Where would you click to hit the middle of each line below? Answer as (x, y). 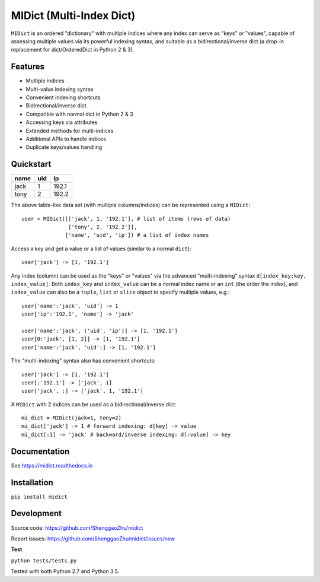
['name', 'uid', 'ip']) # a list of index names (137, 235)
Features (28, 67)
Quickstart (31, 164)
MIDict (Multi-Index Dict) (73, 15)
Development (36, 513)
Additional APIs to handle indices (66, 139)
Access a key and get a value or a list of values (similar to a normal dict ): (101, 249)
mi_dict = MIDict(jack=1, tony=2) (71, 418)
